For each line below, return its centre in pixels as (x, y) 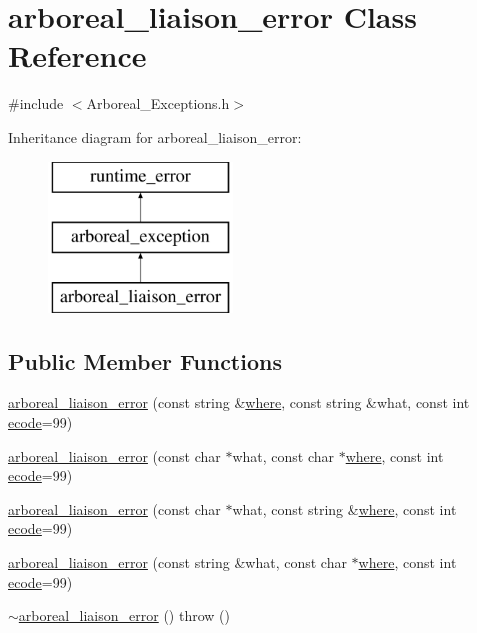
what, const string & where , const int (344, 508)
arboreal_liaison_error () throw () (124, 615)
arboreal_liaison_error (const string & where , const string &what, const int (239, 402)
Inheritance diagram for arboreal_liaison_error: (155, 136)
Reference (77, 55)
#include (36, 103)
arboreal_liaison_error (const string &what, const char (177, 562)
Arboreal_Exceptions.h (158, 103)
